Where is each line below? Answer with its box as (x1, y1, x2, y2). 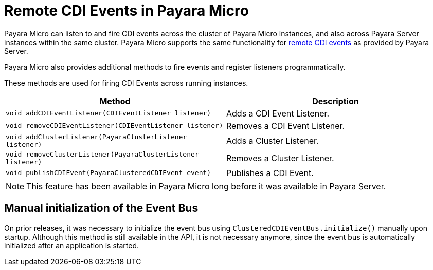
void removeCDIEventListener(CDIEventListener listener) (6, 122, 223, 130)
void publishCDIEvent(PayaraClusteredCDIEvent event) (6, 169, 211, 177)
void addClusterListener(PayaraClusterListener (6, 132, 187, 141)
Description (312, 95, 359, 106)
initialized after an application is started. (4, 241, 139, 250)
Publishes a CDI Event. (226, 167, 314, 178)
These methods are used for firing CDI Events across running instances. (4, 78, 248, 87)
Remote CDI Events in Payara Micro (4, 2, 249, 20)
